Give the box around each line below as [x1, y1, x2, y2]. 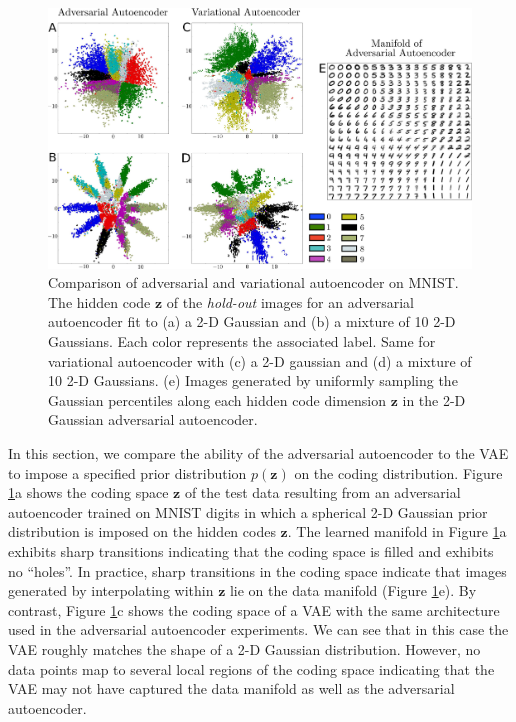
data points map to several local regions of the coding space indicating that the [8, 658, 495, 679]
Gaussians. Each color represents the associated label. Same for [48, 331, 436, 352]
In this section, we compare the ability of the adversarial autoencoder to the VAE [8, 443, 509, 464]
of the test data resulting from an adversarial [184, 482, 461, 503]
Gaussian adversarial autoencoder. [48, 409, 258, 430]
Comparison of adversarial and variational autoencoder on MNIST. [48, 272, 459, 293]
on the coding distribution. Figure [294, 462, 503, 483]
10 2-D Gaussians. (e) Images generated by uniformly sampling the [48, 370, 458, 391]
